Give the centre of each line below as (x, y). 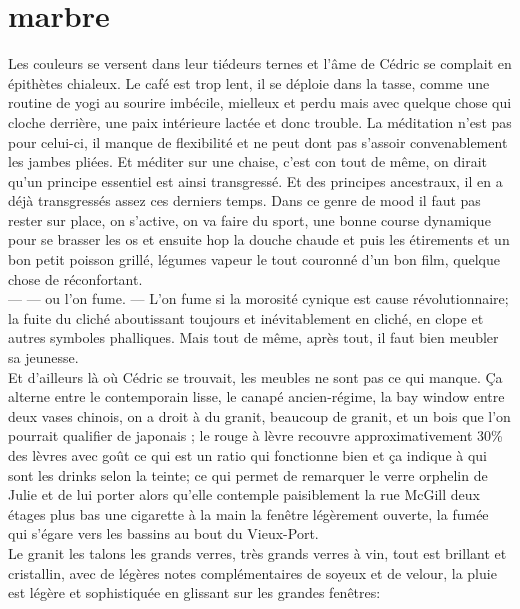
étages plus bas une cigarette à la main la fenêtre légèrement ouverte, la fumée (248, 513)
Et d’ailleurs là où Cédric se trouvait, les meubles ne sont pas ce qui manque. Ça (255, 376)
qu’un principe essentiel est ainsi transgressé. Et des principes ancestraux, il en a (255, 180)
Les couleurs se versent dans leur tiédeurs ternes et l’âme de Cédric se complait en (260, 63)
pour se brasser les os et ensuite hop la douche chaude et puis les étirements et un (259, 239)
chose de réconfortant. (75, 278)
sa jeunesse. (43, 357)
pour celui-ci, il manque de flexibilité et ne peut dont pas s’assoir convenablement (258, 141)
